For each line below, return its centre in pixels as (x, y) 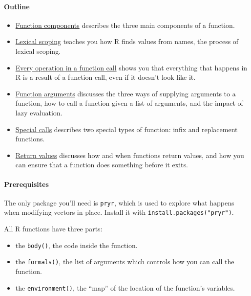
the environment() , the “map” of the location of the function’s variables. (125, 287)
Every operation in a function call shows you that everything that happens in (131, 67)
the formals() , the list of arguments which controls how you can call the (125, 262)
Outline (17, 6)
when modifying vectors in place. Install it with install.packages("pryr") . (119, 212)
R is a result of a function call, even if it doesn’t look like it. (105, 77)
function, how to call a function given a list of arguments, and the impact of (129, 103)
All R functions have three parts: (53, 229)
